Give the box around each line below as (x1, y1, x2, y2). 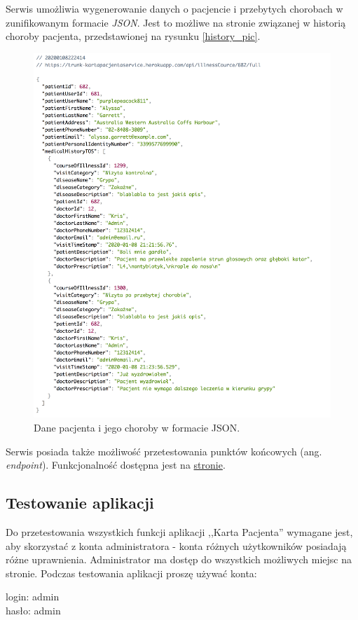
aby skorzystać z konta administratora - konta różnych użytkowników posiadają (6, 538, 347, 553)
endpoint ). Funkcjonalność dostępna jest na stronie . (6, 457, 226, 472)
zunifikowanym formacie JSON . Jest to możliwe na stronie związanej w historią (6, 15, 346, 29)
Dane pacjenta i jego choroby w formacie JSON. (34, 420, 240, 434)
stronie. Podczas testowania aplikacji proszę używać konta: (6, 565, 257, 580)
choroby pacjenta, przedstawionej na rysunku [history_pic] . (6, 29, 261, 43)
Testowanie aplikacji (6, 492, 154, 514)
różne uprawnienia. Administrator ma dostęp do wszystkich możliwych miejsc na (6, 552, 352, 567)
